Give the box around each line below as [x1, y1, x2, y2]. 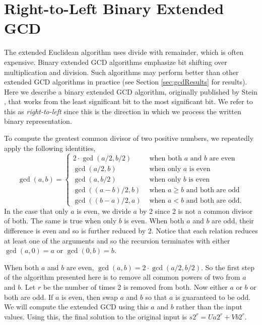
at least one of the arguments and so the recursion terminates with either [4, 235, 230, 246]
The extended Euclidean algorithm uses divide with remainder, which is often [4, 47, 244, 57]
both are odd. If [4, 291, 53, 302]
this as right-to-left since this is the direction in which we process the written [4, 106, 241, 116]
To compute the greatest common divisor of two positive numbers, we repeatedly [4, 133, 254, 143]
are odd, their [212, 215, 254, 226]
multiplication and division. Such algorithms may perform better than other [4, 66, 239, 77]
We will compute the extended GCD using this [4, 301, 149, 312]
